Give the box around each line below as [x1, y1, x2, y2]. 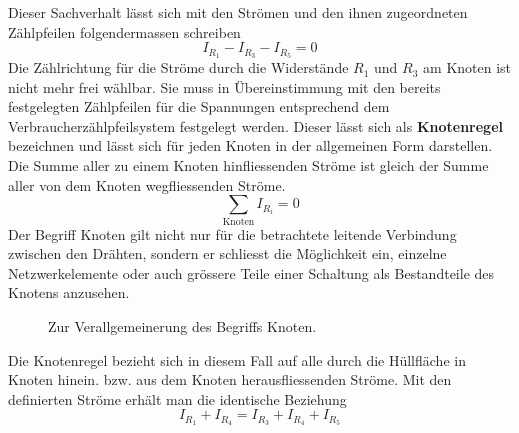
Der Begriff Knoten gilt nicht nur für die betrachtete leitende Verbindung [8, 223, 457, 244]
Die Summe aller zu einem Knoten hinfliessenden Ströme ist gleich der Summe [8, 155, 489, 176]
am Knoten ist [423, 57, 512, 78]
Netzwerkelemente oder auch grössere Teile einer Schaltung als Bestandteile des [8, 262, 495, 283]
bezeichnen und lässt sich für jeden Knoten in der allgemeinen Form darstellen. [8, 135, 493, 156]
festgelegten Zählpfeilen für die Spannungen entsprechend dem [8, 96, 390, 117]
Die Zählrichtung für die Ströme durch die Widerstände [8, 57, 349, 78]
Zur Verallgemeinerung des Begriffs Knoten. [48, 315, 317, 336]
